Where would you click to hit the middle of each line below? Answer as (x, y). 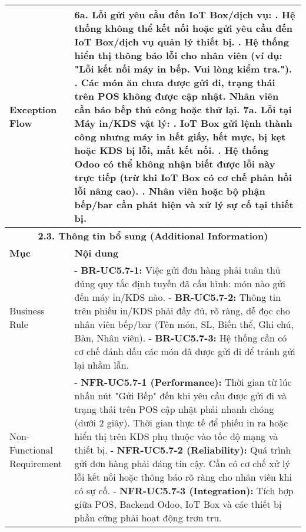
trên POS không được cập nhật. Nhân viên (177, 96)
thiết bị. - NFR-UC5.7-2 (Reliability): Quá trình (183, 450)
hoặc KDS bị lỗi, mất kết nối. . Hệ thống (172, 150)
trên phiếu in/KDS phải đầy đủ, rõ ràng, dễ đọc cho (182, 311)
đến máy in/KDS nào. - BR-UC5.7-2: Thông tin (178, 297)
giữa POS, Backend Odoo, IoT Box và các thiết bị (178, 504)
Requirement (36, 463)
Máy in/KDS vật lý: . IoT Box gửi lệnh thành (183, 123)
